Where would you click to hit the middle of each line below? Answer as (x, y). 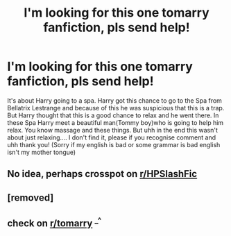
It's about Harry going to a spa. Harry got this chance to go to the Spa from (114, 100)
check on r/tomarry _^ (54, 222)
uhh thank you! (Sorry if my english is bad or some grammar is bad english (114, 144)
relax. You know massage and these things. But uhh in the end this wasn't (113, 130)
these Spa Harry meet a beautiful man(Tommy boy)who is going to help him (115, 122)
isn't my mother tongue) (42, 152)
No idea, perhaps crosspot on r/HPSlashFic (102, 174)
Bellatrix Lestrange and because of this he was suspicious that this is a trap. (116, 108)
